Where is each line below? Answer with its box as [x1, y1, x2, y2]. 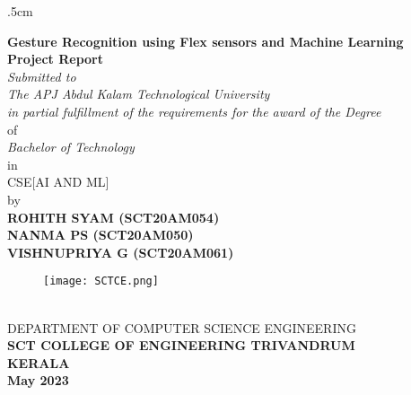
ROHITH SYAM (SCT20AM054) [7, 207, 220, 226]
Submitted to [7, 66, 76, 85]
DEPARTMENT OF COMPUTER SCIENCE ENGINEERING [7, 318, 356, 337]
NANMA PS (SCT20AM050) [7, 225, 194, 244]
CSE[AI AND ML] [7, 172, 109, 191]
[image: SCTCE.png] [43, 275, 159, 288]
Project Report [7, 49, 104, 68]
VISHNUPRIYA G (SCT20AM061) [7, 242, 234, 261]
